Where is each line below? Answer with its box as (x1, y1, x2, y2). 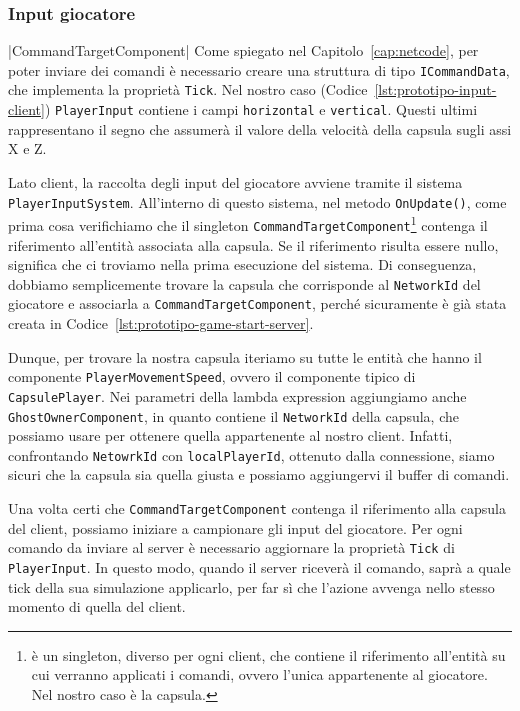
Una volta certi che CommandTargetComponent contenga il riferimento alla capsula (8, 498, 506, 519)
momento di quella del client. (8, 596, 186, 617)
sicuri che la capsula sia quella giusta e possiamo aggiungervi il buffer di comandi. (8, 464, 510, 485)
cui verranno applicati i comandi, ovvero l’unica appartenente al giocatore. (31, 664, 488, 685)
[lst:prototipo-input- (374, 79, 497, 100)
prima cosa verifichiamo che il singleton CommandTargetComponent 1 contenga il (8, 212, 488, 235)
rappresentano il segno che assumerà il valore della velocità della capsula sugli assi (8, 118, 512, 139)
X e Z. (8, 138, 47, 159)
